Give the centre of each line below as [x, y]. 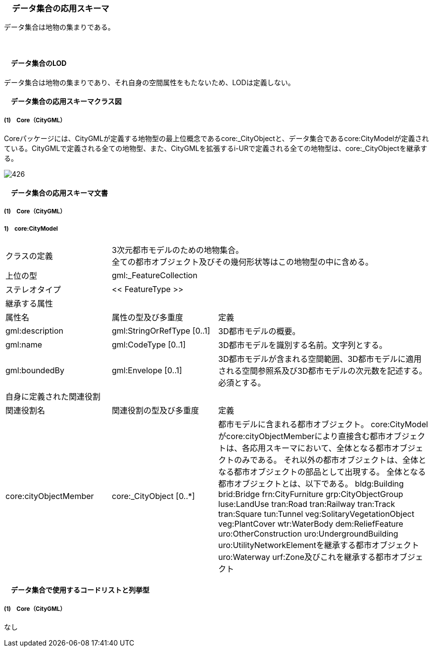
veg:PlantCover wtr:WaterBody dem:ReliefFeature [311, 524]
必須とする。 [242, 382]
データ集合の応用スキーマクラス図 [66, 101]
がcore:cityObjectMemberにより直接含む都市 [302, 436]
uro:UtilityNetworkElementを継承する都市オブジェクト [319, 545]
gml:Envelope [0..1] [147, 370]
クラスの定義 [29, 256]
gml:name [24, 344]
